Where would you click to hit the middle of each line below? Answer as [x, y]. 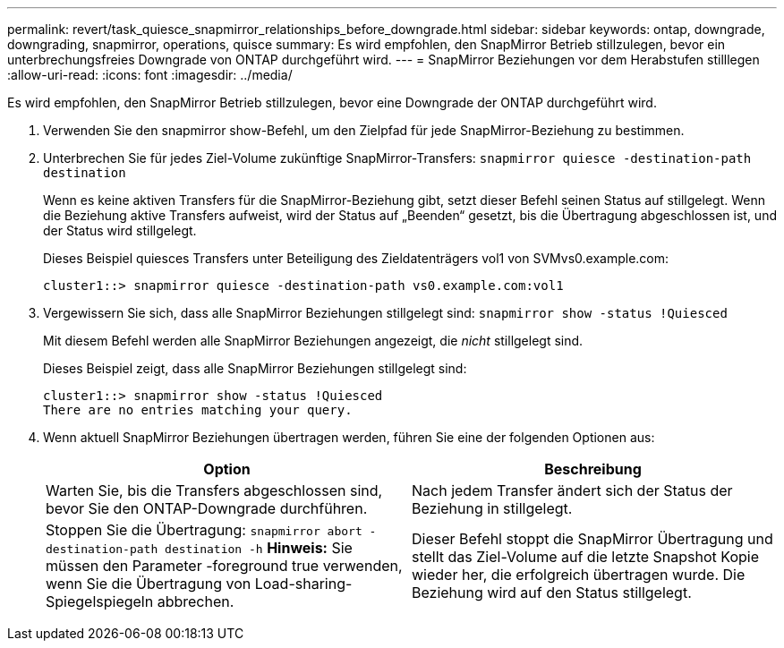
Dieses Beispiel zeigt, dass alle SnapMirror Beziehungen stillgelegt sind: [255, 368]
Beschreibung [593, 469]
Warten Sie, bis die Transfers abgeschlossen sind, [214, 490]
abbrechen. [196, 601]
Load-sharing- [303, 584]
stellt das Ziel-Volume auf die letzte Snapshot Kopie [585, 557]
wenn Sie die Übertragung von [149, 584]
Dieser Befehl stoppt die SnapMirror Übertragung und [592, 539]
